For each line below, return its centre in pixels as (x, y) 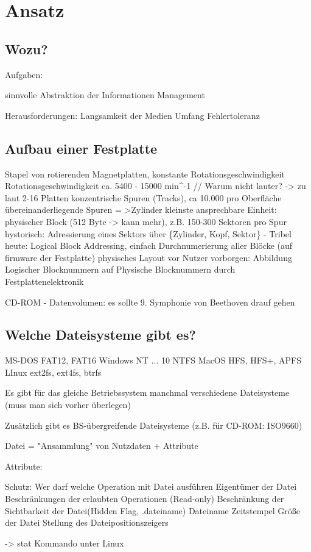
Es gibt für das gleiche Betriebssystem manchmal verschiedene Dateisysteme (147, 392)
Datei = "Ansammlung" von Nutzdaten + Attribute (102, 446)
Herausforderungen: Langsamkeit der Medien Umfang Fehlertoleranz (132, 115)
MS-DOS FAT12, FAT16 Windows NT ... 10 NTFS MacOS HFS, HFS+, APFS (153, 360)
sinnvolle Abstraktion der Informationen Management (105, 95)
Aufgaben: (24, 74)
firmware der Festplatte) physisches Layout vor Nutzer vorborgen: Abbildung (149, 257)
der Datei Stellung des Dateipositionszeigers (87, 522)
